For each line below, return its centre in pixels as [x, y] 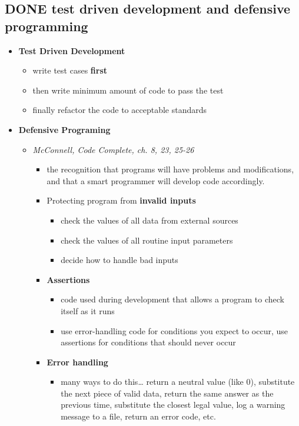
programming [46, 26]
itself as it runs [88, 310]
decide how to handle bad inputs [119, 260]
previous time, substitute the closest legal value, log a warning [173, 405]
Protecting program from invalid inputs [121, 200]
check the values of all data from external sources [149, 220]
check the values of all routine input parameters [147, 240]
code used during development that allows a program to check [172, 299]
